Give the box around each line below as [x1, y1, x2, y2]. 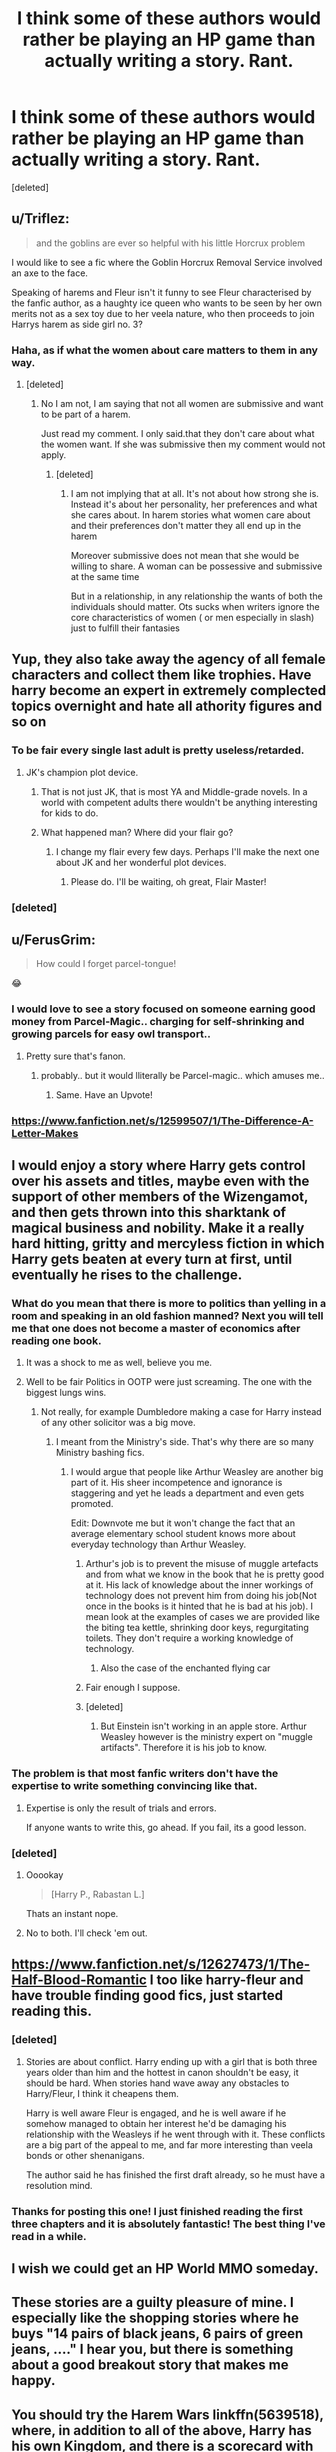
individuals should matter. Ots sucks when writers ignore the [70, 601, 320, 613]
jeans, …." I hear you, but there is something [11, 2341, 294, 2358]
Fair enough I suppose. [85, 1682, 181, 1694]
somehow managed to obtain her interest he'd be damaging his [25, 2117, 288, 2129]
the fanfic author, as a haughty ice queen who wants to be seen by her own [11, 297, 323, 309]
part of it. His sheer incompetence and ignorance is [70, 1477, 283, 1489]
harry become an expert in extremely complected [11, 682, 327, 699]
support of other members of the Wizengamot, [11, 1188, 309, 1206]
